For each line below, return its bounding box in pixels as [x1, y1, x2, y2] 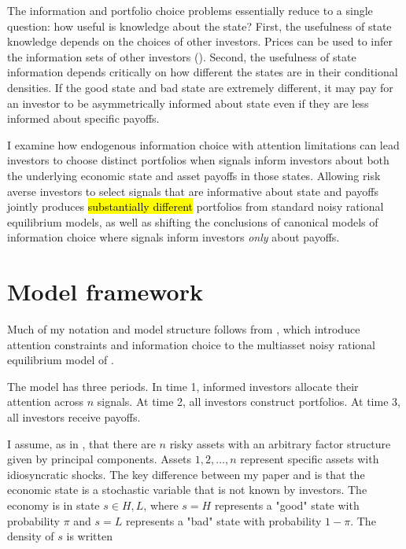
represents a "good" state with [214, 496, 360, 513]
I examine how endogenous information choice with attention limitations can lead [7, 136, 400, 153]
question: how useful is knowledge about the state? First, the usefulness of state [7, 17, 392, 34]
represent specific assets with [240, 451, 379, 467]
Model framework [7, 275, 203, 308]
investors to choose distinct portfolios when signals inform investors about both [7, 152, 389, 168]
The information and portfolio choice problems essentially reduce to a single [7, 2, 373, 18]
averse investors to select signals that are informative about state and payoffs [7, 182, 379, 199]
